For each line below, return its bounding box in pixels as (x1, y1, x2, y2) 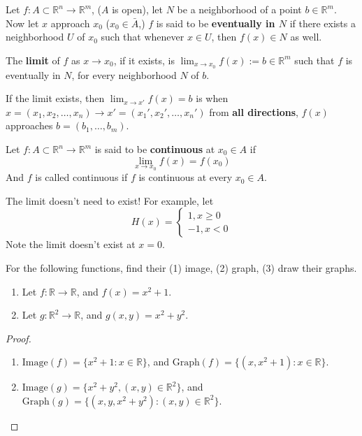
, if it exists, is (113, 52, 175, 67)
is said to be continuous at (94, 142, 215, 157)
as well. (290, 29, 322, 44)
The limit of (6, 52, 60, 67)
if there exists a (289, 15, 356, 30)
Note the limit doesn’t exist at (6, 237, 136, 252)
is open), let (112, 2, 164, 16)
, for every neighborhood (71, 67, 177, 82)
